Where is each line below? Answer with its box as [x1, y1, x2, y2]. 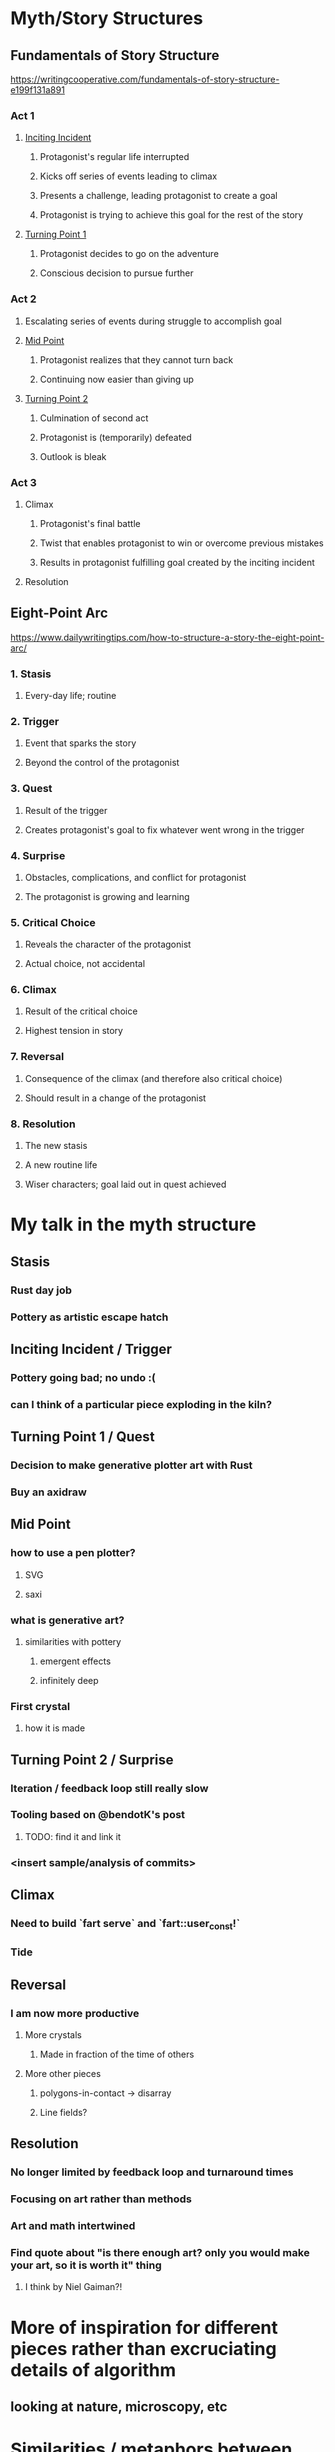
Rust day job [10, 1283, 72, 1297]
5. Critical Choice [10, 915, 97, 929]
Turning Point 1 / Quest [10, 1428, 155, 1446]
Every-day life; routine [24, 690, 117, 701]
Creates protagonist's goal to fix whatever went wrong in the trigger [24, 823, 305, 836]
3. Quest [10, 782, 53, 796]
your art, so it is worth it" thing [10, 2258, 162, 2272]
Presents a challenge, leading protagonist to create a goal [39, 190, 278, 202]
